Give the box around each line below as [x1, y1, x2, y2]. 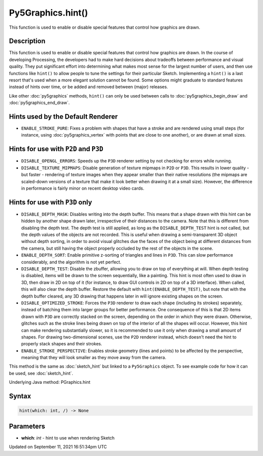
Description [9, 37, 46, 45]
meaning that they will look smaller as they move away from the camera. [21, 355, 167, 360]
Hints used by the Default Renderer [9, 113, 118, 120]
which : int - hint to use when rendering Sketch [21, 435, 115, 441]
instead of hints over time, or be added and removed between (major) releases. [9, 84, 168, 90]
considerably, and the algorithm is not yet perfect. [21, 259, 122, 265]
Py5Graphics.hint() [9, 7, 88, 18]
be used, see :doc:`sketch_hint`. [9, 370, 73, 376]
